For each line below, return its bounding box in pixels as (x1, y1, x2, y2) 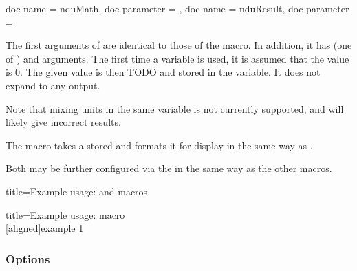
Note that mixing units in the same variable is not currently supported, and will (6, 101, 344, 116)
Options (6, 250, 50, 267)
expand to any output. (6, 78, 100, 92)
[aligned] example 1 (6, 221, 84, 235)
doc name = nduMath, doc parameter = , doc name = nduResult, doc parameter (6, 1, 349, 15)
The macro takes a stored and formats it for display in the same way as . (6, 138, 313, 152)
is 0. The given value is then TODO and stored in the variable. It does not (6, 65, 321, 79)
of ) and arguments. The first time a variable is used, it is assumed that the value (6, 51, 349, 65)
